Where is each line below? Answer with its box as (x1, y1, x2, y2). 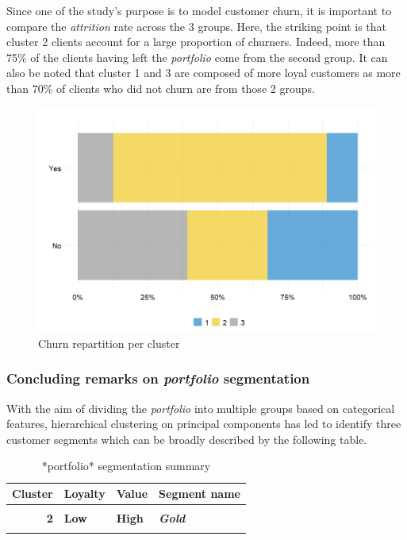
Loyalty (63, 485, 106, 501)
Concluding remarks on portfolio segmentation (6, 368, 310, 388)
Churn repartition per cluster (38, 334, 180, 351)
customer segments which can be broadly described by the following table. (6, 430, 367, 447)
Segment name (159, 485, 240, 501)
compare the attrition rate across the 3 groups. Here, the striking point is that (6, 17, 387, 34)
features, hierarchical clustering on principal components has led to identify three (6, 415, 401, 432)
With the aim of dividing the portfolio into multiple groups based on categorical (6, 399, 395, 416)
